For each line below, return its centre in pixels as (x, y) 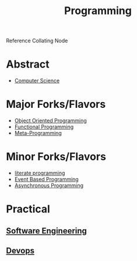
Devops (20, 250)
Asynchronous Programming (49, 185)
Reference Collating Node (37, 41)
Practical (28, 209)
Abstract (28, 64)
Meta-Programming (38, 133)
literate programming (40, 173)
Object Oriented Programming (51, 121)
